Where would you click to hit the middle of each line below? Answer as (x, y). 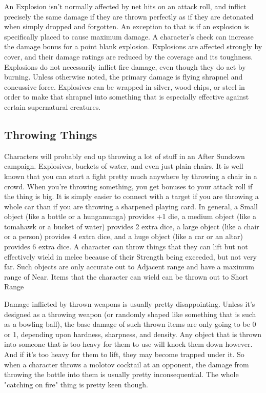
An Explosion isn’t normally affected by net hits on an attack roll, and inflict (125, 6)
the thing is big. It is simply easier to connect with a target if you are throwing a (131, 196)
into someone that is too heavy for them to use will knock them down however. (128, 344)
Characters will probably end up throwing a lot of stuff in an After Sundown (125, 156)
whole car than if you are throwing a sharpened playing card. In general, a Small (131, 206)
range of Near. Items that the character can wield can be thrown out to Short (126, 276)
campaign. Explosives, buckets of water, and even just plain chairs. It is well (124, 166)
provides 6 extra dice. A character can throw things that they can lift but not (126, 247)
